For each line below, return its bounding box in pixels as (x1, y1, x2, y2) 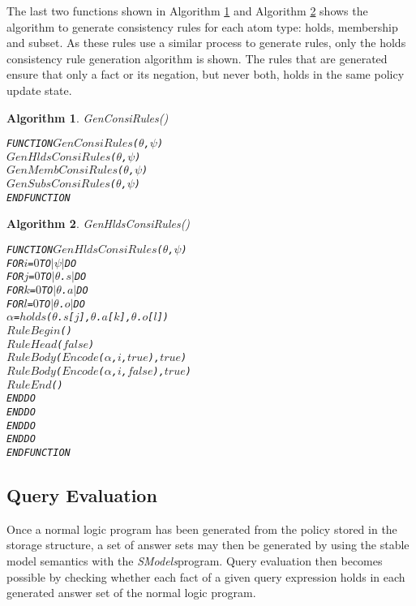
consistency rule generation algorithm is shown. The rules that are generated (6, 49, 388, 67)
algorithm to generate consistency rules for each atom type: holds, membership (6, 18, 398, 35)
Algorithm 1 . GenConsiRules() (6, 109, 169, 126)
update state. (6, 81, 72, 98)
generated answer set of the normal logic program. (6, 584, 256, 601)
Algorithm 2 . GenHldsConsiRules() (6, 215, 191, 232)
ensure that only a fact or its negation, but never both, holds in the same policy (6, 66, 405, 83)
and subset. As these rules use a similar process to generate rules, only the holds (6, 34, 406, 51)
